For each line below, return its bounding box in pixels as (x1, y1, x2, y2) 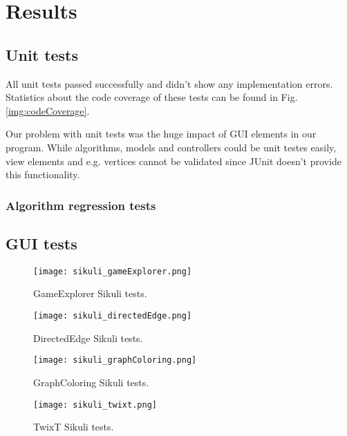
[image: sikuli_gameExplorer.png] (33, 266, 192, 276)
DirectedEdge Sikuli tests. (33, 330, 143, 345)
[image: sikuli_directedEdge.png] (33, 311, 192, 321)
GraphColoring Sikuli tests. (33, 375, 149, 389)
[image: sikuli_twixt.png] (33, 399, 157, 410)
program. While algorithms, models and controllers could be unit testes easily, (6, 140, 337, 154)
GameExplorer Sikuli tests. (33, 286, 147, 301)
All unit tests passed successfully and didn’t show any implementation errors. (6, 76, 333, 91)
